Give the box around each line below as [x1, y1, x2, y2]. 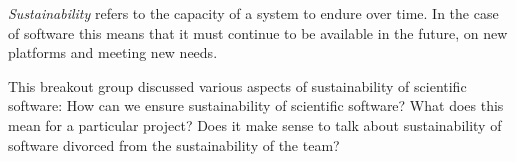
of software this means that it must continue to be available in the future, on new [8, 22, 508, 43]
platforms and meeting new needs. [8, 42, 218, 63]
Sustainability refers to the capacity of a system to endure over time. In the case [8, 3, 499, 23]
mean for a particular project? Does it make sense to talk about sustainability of [8, 114, 502, 135]
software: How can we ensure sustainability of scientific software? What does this [8, 95, 504, 116]
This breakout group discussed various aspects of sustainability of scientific [8, 75, 467, 96]
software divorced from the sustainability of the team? [8, 134, 340, 155]
